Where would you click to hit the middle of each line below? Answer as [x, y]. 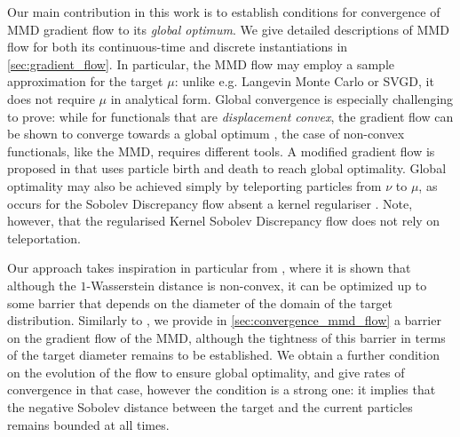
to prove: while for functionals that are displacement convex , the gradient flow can [230, 116]
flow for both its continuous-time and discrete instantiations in [178, 47]
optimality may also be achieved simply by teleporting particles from [194, 185]
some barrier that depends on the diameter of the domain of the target [200, 302]
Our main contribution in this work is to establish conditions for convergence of [224, 12]
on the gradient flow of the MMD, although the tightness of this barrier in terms [226, 337]
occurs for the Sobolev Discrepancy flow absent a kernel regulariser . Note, [210, 203]
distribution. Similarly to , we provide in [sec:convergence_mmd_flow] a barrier [224, 320]
